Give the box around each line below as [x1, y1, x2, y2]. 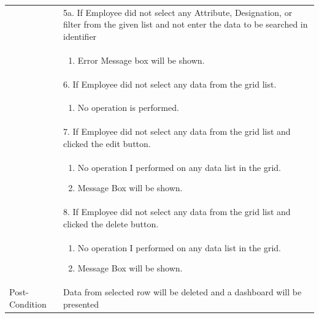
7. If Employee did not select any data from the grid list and [63, 125, 291, 138]
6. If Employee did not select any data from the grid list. [63, 77, 277, 90]
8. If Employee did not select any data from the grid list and [63, 205, 291, 218]
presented [63, 297, 99, 310]
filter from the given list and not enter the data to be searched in [63, 18, 308, 31]
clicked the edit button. [63, 137, 151, 150]
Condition [9, 297, 47, 310]
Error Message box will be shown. [77, 53, 205, 66]
